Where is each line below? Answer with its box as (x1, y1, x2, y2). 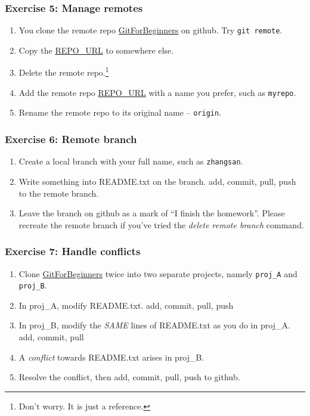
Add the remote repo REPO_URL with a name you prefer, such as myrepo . (18, 86, 296, 98)
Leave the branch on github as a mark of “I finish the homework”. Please (18, 207, 285, 219)
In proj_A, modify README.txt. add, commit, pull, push (18, 299, 234, 311)
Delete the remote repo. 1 (18, 64, 109, 79)
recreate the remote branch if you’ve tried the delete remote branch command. (18, 218, 304, 231)
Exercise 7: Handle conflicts (5, 244, 141, 259)
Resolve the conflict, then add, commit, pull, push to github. (18, 371, 240, 383)
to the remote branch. (18, 187, 99, 199)
